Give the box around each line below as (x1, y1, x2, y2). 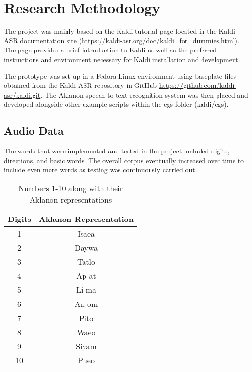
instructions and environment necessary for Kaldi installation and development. (4, 54, 240, 64)
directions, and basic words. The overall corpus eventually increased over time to (4, 155, 244, 165)
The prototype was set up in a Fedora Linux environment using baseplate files (4, 70, 236, 81)
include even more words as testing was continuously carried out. (4, 165, 197, 175)
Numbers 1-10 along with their (18, 182, 123, 194)
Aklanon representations (29, 193, 112, 205)
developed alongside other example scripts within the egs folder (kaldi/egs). (4, 99, 229, 109)
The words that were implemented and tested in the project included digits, (4, 146, 230, 156)
